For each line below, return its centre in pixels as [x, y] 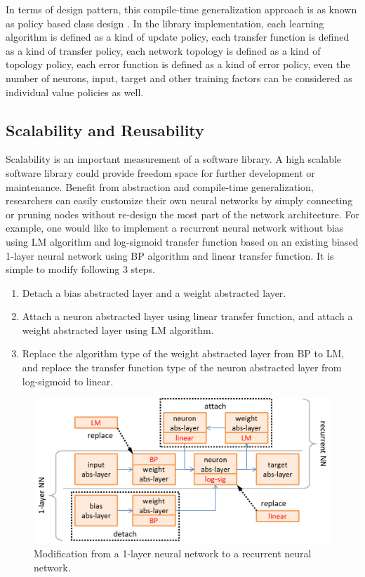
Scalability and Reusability [105, 130]
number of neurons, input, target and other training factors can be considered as [179, 78]
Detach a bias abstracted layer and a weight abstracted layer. [154, 292]
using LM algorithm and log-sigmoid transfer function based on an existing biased [182, 241]
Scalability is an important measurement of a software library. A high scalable [174, 159]
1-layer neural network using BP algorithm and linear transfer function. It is [170, 255]
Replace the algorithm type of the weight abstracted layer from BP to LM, [183, 353]
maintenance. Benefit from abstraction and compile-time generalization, [160, 186]
